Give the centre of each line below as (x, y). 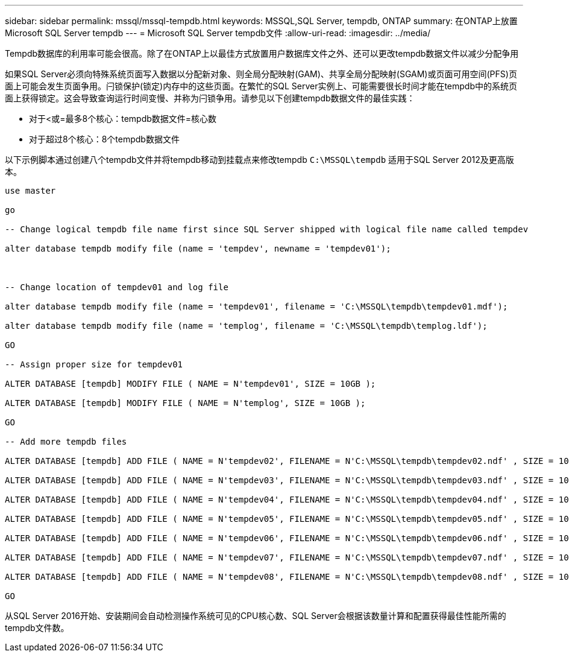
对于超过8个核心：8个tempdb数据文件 (104, 139)
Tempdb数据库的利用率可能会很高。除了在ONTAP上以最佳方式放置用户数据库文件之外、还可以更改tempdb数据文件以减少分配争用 (262, 53)
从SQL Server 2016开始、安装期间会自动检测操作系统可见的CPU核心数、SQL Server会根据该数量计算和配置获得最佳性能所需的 (256, 616)
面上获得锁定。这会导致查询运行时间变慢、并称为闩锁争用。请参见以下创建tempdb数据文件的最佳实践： (210, 98)
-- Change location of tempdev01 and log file (117, 287)
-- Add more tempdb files (66, 442)
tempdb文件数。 (37, 628)
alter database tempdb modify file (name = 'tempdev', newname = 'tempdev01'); (198, 249)
